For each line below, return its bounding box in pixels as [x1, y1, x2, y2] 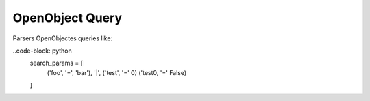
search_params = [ [29, 59, 84, 68]
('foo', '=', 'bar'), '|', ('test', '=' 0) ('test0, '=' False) [47, 68, 187, 76]
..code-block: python [12, 46, 72, 55]
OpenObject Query [12, 10, 123, 25]
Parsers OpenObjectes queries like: [12, 34, 113, 42]
